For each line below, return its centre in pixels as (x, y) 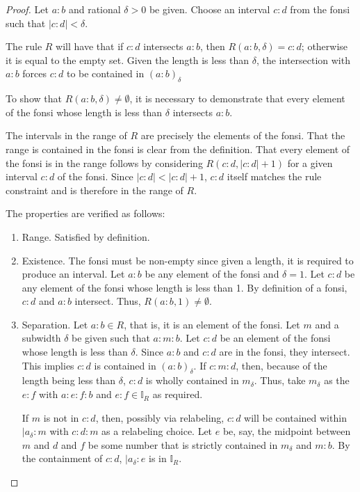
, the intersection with (303, 59)
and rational (95, 9)
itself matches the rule (274, 176)
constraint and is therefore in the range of (95, 190)
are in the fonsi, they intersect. (285, 352)
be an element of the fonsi (275, 338)
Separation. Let (55, 324)
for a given (310, 162)
